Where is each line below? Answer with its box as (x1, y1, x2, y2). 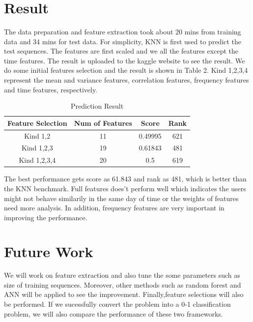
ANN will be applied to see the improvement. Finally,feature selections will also (4, 289, 244, 299)
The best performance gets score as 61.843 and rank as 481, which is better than (4, 174, 247, 184)
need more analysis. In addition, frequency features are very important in (4, 203, 225, 213)
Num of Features (74, 117, 132, 128)
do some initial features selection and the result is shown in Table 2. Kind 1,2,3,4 (4, 65, 248, 75)
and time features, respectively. (4, 84, 98, 94)
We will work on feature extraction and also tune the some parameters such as (4, 270, 240, 280)
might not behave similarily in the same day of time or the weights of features (4, 193, 239, 203)
